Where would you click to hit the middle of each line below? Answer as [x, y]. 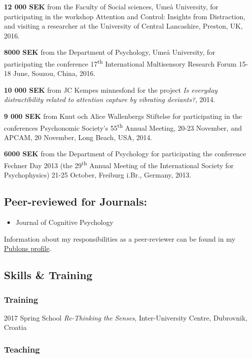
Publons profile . [28, 248]
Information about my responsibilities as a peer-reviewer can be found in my [120, 238]
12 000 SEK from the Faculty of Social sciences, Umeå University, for [111, 6]
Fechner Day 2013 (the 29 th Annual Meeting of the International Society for [119, 164]
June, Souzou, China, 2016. [54, 73]
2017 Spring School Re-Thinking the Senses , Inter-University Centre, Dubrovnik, [126, 317]
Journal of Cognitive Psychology [64, 222]
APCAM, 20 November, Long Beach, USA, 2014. [78, 137]
